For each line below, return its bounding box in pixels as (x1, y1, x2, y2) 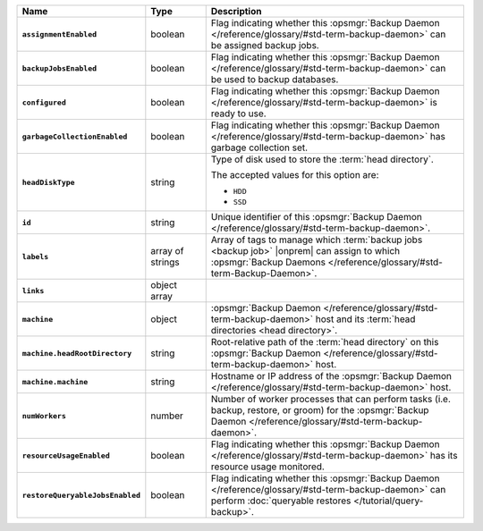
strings (150, 256, 180, 268)
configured (21, 97, 67, 107)
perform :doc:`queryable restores (210, 494, 352, 507)
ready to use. (210, 107, 267, 120)
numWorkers (21, 411, 67, 420)
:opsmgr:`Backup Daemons (210, 256, 326, 268)
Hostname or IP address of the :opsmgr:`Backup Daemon (210, 370, 452, 382)
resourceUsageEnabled (21, 451, 111, 460)
